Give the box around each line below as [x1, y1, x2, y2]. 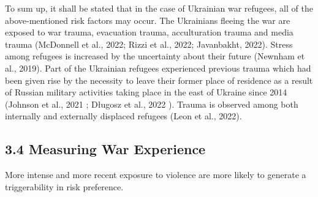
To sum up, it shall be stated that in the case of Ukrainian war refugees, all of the [5, 2, 313, 14]
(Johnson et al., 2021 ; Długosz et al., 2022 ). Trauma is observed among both [5, 97, 298, 110]
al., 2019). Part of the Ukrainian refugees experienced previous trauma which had [5, 61, 311, 74]
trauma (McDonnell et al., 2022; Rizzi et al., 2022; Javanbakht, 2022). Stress [5, 37, 293, 50]
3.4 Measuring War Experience [5, 139, 206, 158]
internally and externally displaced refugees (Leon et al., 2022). [5, 110, 242, 122]
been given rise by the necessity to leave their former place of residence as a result [5, 73, 313, 86]
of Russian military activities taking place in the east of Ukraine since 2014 [5, 86, 287, 98]
